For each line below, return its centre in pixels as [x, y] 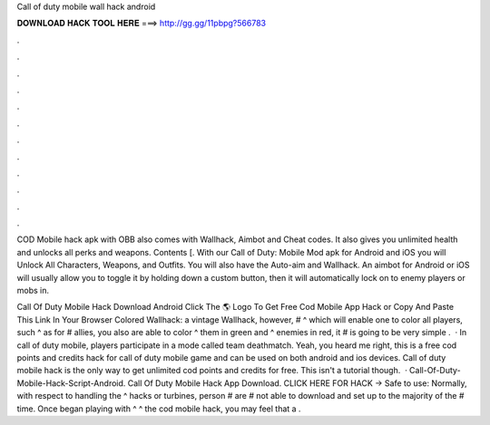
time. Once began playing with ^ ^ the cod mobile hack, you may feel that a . [159, 409]
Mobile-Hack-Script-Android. [71, 383]
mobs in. [33, 291]
